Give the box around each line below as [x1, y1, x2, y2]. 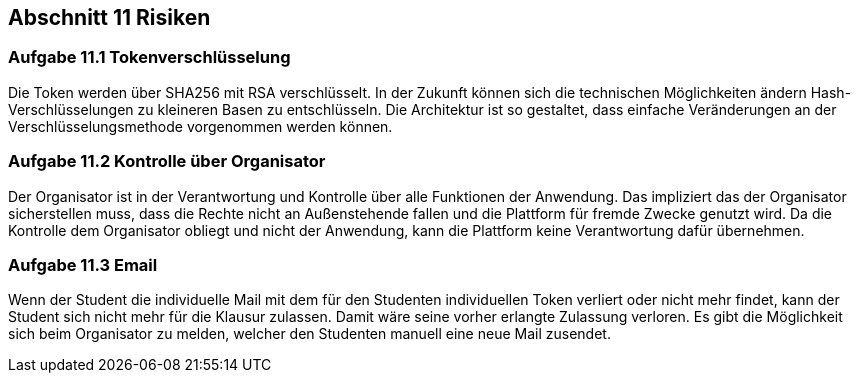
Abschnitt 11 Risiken [8, 5, 211, 30]
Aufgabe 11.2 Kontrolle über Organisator [8, 151, 326, 172]
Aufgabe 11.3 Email [8, 254, 158, 275]
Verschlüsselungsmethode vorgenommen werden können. [8, 117, 393, 135]
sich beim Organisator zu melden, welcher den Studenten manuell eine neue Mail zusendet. [8, 325, 611, 343]
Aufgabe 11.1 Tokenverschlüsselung [8, 47, 291, 68]
